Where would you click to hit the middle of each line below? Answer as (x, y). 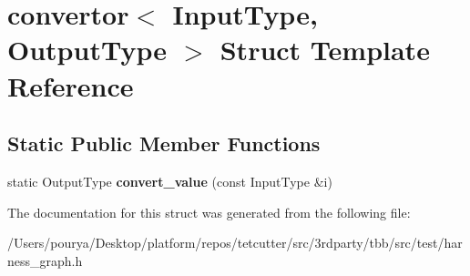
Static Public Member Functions (164, 143)
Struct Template (325, 50)
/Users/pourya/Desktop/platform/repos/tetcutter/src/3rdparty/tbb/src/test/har (235, 243)
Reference (71, 85)
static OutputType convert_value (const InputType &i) (170, 181)
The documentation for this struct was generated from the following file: (209, 212)
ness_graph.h (45, 260)
